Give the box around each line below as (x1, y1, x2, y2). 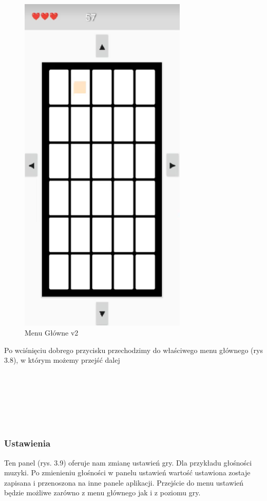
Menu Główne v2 (25, 327, 79, 338)
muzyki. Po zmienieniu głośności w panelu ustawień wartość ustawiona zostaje (4, 467, 251, 478)
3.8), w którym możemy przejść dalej (4, 355, 120, 365)
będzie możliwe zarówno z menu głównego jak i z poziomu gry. (4, 487, 201, 498)
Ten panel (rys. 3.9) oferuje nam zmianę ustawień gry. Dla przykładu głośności (4, 457, 252, 468)
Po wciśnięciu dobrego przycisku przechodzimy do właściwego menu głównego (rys (4, 344, 263, 355)
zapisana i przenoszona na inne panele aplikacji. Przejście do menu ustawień (4, 477, 244, 488)
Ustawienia (4, 437, 51, 450)
